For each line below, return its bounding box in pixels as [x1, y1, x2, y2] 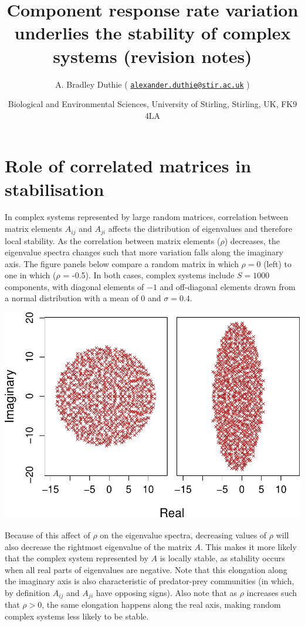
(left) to [263, 257, 292, 269]
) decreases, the [224, 234, 280, 247]
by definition [5, 586, 50, 598]
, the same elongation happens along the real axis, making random [42, 598, 281, 611]
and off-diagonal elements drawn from [160, 280, 296, 292]
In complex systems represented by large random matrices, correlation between [5, 211, 289, 223]
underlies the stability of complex [14, 21, 291, 45]
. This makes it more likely [200, 540, 297, 552]
